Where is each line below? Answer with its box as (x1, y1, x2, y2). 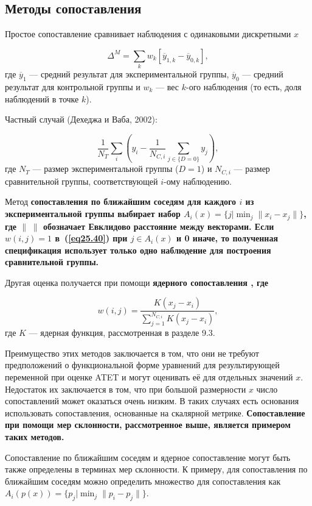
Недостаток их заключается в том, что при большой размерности (5, 382, 246, 395)
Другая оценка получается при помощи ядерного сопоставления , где (5, 276, 269, 288)
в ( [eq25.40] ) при (55, 232, 128, 244)
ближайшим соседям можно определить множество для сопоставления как (5, 474, 281, 487)
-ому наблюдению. (163, 174, 232, 187)
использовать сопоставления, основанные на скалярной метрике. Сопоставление (5, 406, 305, 419)
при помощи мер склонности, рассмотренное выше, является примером (5, 418, 291, 431)
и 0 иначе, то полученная (176, 232, 278, 244)
